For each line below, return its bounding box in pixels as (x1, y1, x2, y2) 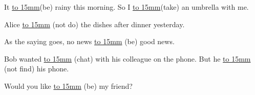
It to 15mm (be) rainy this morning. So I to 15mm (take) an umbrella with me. (4, 2, 249, 12)
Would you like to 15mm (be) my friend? (4, 80, 133, 91)
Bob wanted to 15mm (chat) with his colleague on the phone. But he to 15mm (4, 53, 251, 64)
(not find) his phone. (4, 63, 69, 74)
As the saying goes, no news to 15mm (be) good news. (4, 36, 175, 47)
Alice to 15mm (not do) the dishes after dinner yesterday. (4, 18, 185, 29)
